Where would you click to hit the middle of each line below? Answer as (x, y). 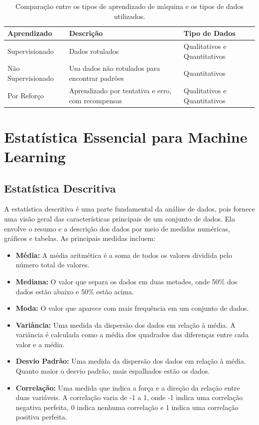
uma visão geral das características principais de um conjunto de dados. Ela (120, 218)
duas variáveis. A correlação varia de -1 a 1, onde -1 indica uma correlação (129, 397)
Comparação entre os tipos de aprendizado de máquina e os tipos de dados (129, 6)
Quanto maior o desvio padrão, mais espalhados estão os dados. (113, 371)
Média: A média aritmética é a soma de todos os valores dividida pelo (124, 255)
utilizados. (129, 16)
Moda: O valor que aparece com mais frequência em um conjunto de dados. (132, 308)
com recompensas (95, 100)
